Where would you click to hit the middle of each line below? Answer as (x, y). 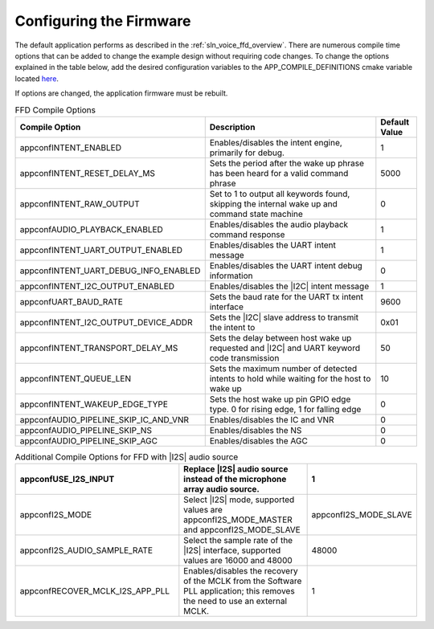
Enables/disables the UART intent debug (286, 265)
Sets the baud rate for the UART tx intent (286, 296)
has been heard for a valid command (279, 173)
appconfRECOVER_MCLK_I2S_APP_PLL (95, 591)
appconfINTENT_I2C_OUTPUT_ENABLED (97, 286)
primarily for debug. (247, 153)
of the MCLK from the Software (243, 581)
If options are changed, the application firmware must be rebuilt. (121, 93)
